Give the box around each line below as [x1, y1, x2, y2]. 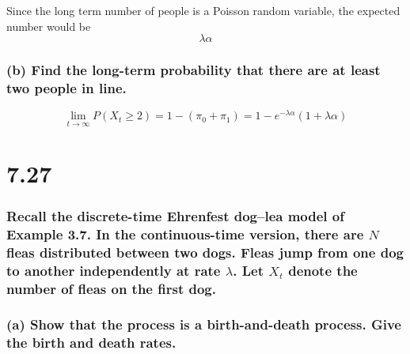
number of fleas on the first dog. [6, 278, 216, 298]
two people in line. [6, 78, 127, 98]
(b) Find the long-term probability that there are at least [6, 60, 381, 80]
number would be [6, 17, 91, 34]
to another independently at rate [6, 260, 221, 280]
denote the [288, 260, 358, 280]
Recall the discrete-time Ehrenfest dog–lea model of [6, 205, 344, 225]
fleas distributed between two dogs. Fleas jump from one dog [6, 242, 404, 262]
